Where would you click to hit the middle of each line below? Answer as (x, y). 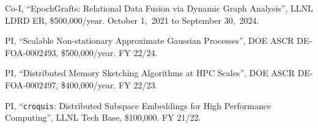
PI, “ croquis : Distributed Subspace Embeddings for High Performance (138, 105)
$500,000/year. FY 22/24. (109, 52)
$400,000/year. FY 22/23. (109, 84)
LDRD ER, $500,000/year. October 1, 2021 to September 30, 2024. (132, 20)
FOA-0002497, (32, 84)
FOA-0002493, (32, 52)
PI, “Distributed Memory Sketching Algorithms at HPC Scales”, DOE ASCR (150, 73)
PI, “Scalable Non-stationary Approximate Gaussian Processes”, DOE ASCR (150, 41)
